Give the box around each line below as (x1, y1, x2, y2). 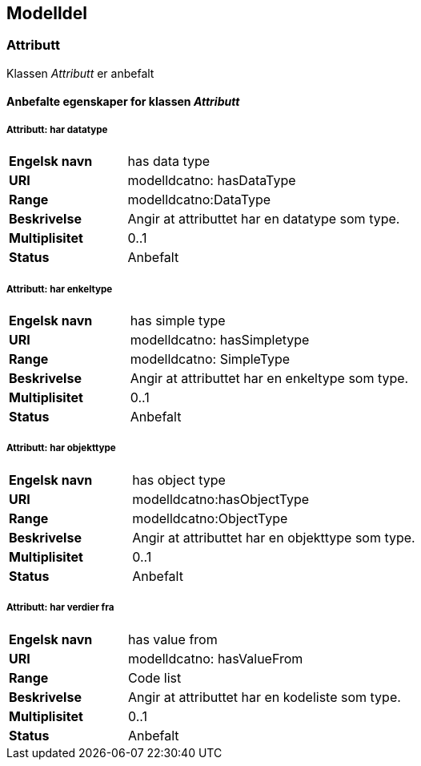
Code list (127, 669, 182, 686)
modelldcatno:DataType (127, 191, 271, 208)
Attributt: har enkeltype (6, 283, 113, 295)
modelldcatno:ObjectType (132, 510, 288, 526)
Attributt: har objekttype (6, 442, 116, 454)
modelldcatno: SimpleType (130, 350, 291, 367)
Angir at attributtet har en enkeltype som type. (130, 369, 409, 386)
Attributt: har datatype (6, 123, 108, 135)
